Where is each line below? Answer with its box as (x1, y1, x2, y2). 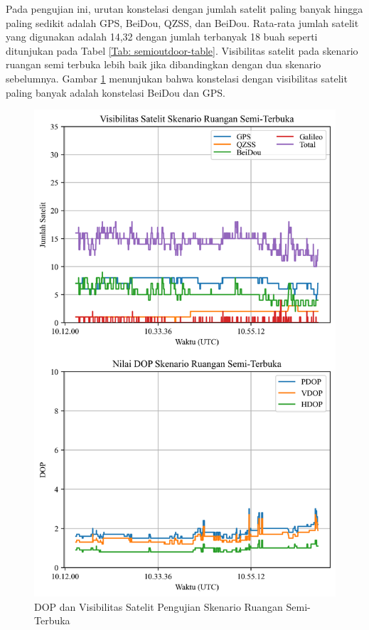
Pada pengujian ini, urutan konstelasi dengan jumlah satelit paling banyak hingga (6, 1, 363, 16)
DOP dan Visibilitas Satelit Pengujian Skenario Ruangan (34, 599, 283, 614)
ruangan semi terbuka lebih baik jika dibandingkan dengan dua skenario (6, 57, 321, 72)
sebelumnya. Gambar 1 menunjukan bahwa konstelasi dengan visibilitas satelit (6, 70, 348, 85)
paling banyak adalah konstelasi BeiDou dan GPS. (6, 85, 225, 100)
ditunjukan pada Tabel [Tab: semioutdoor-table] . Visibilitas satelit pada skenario (6, 43, 358, 58)
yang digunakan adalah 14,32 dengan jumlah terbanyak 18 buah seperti (6, 29, 318, 44)
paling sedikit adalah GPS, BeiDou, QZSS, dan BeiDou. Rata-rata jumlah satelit (6, 15, 359, 30)
